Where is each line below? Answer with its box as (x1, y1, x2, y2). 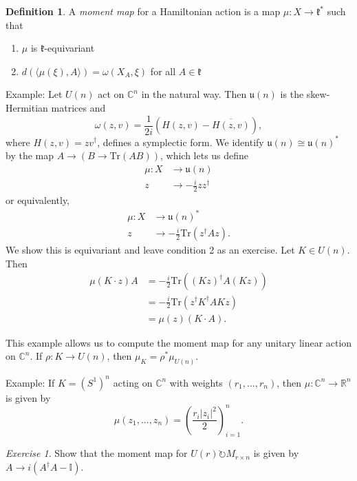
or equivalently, (6, 193, 70, 207)
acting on (113, 375, 153, 389)
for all (150, 63, 176, 78)
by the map (6, 148, 54, 163)
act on (98, 87, 125, 101)
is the (280, 87, 304, 101)
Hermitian (6, 100, 48, 114)
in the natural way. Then (141, 87, 247, 101)
